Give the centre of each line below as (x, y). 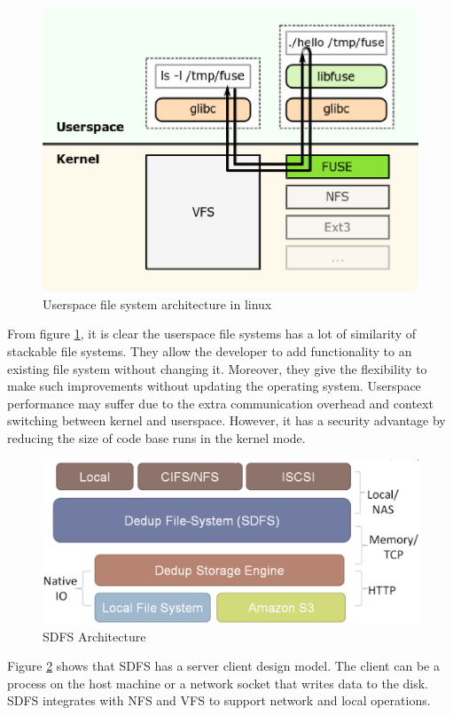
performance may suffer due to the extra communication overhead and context (220, 403)
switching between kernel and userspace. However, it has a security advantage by (226, 420)
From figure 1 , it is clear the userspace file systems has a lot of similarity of (212, 334)
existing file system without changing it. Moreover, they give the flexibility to (217, 368)
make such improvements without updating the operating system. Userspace (214, 386)
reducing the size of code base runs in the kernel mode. (156, 437)
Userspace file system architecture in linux (157, 303)
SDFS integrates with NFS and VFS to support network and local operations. (219, 700)
